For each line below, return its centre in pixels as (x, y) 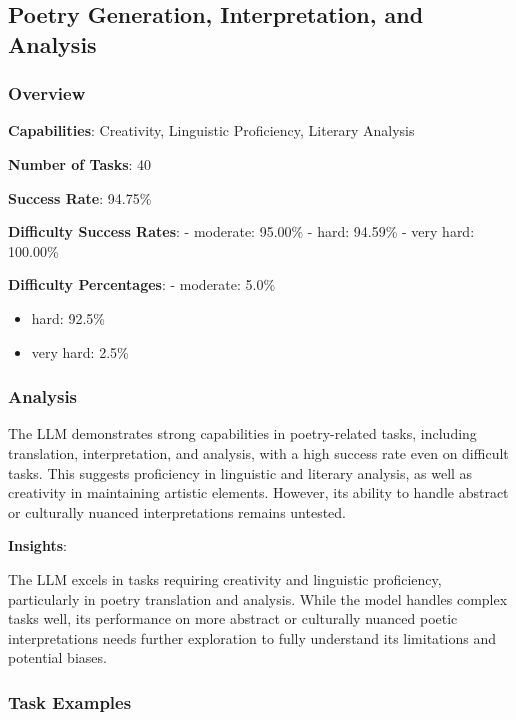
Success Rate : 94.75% (80, 197)
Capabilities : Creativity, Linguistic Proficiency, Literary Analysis (211, 130)
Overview (47, 93)
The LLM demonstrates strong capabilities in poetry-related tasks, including (242, 433)
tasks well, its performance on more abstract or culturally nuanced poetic (233, 618)
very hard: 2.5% (80, 351)
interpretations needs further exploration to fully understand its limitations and (252, 637)
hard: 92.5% (68, 317)
